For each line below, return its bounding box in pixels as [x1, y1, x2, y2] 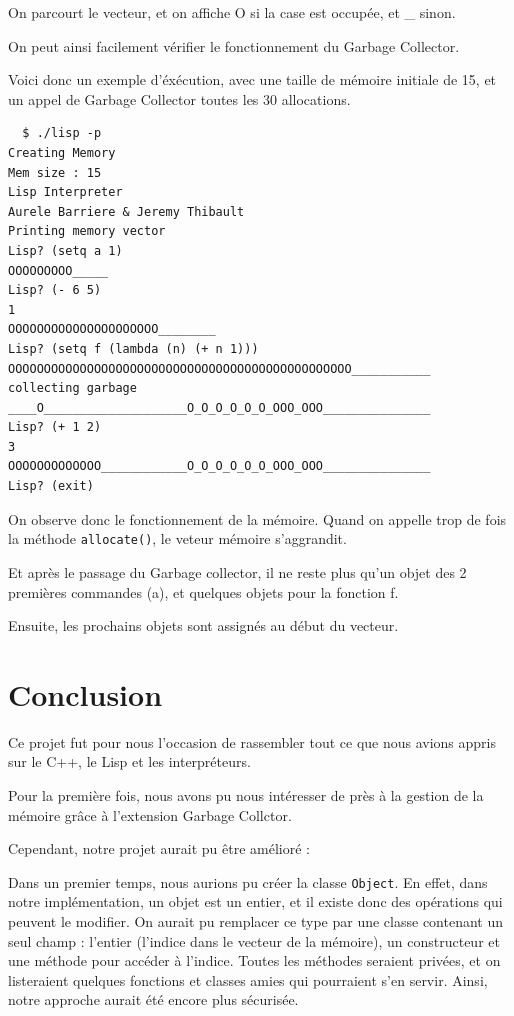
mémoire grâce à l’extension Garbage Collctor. [8, 804, 292, 825]
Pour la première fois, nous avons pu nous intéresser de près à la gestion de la [8, 785, 484, 805]
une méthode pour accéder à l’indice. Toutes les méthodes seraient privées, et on [8, 950, 501, 971]
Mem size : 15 [8, 165, 102, 180]
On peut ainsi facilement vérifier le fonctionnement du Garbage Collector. [8, 35, 460, 56]
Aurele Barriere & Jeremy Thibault [8, 204, 245, 219]
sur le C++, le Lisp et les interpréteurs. [8, 751, 251, 772]
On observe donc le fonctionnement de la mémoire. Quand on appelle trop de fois [8, 508, 507, 529]
